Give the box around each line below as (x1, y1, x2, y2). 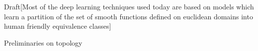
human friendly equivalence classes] (4, 21, 111, 31)
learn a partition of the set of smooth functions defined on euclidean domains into (4, 11, 253, 21)
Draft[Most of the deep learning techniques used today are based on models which (4, 1, 254, 11)
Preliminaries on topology (4, 37, 83, 48)
